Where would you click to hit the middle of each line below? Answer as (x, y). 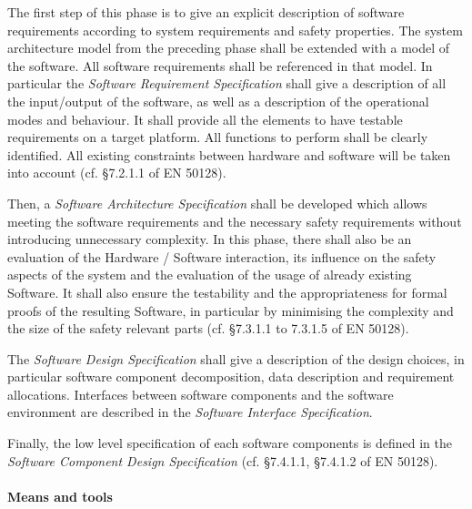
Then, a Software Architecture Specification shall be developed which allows (217, 203)
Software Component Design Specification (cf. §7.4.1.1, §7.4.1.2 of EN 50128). (223, 460)
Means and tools (60, 496)
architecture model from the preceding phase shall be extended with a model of (229, 48)
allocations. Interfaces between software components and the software (201, 394)
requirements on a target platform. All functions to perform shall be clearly (218, 137)
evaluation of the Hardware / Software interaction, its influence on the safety (222, 256)
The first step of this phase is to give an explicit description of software (206, 12)
